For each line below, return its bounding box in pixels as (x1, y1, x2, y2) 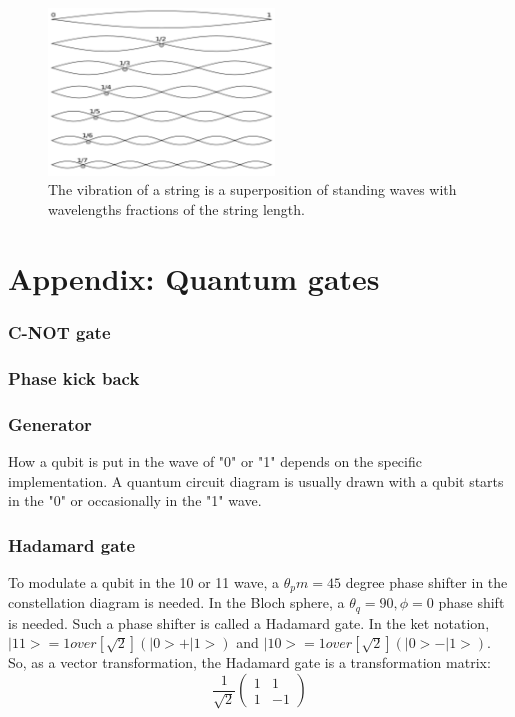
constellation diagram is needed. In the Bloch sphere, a (8, 592, 345, 613)
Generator (8, 411, 92, 436)
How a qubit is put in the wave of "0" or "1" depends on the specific (8, 450, 422, 471)
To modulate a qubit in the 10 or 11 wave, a (8, 571, 280, 592)
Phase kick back (8, 365, 140, 390)
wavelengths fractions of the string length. (48, 199, 305, 220)
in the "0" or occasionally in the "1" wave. (8, 490, 262, 511)
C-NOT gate (8, 319, 111, 344)
